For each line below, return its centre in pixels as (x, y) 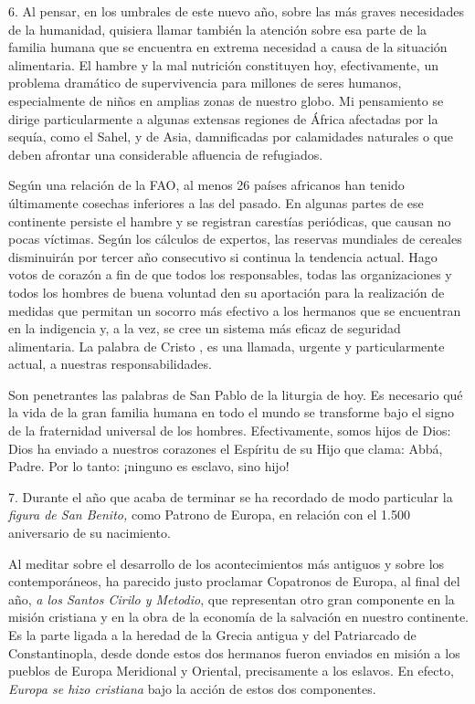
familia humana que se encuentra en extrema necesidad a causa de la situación (228, 47)
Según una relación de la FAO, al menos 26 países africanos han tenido (206, 185)
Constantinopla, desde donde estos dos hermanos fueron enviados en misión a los (234, 652)
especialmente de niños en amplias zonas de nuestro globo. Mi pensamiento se (226, 100)
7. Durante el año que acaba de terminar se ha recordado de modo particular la (231, 496)
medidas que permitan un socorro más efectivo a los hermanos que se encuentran (235, 310)
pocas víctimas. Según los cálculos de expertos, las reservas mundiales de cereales (235, 239)
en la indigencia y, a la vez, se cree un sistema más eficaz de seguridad (205, 328)
